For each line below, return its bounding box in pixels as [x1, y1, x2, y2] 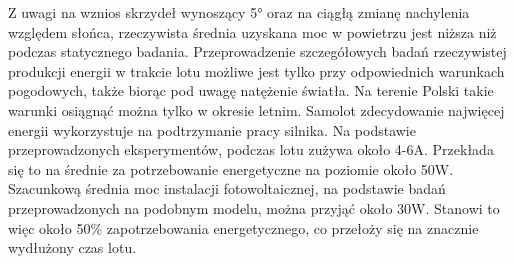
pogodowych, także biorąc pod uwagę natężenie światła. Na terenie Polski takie [8, 80, 494, 101]
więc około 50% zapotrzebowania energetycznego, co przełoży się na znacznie [8, 217, 479, 238]
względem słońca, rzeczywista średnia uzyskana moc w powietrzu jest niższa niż [8, 21, 497, 42]
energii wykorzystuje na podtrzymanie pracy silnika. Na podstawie [8, 119, 416, 140]
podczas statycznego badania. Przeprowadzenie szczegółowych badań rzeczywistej [8, 41, 507, 62]
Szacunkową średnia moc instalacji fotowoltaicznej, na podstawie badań [8, 178, 446, 199]
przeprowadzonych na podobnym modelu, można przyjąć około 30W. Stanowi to [8, 197, 500, 218]
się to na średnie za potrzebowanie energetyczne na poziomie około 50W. [8, 158, 454, 179]
